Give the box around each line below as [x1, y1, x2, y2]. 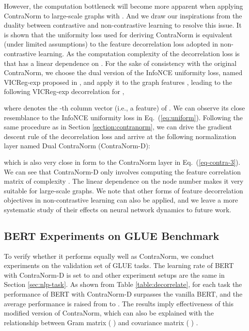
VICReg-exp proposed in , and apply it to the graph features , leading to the [4, 77, 233, 87]
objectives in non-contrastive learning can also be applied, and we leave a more [4, 195, 238, 205]
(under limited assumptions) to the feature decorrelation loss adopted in [4, 39, 218, 49]
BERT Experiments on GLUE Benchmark [4, 228, 219, 243]
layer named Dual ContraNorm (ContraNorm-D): [4, 141, 150, 151]
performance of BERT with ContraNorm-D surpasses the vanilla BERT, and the [4, 289, 243, 299]
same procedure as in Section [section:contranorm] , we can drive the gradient [4, 122, 233, 132]
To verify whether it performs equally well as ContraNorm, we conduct [4, 251, 214, 261]
